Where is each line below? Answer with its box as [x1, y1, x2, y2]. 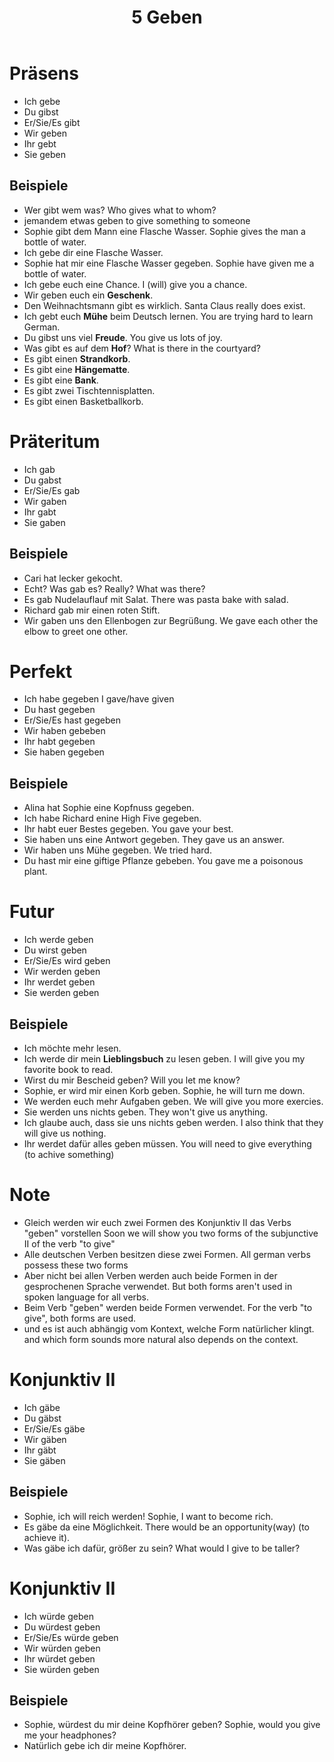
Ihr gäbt [23, 1444, 57, 1456]
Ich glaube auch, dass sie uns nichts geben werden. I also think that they [23, 1117, 324, 1128]
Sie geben [23, 148, 67, 160]
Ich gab [23, 463, 56, 475]
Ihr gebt [23, 137, 57, 150]
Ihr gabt [23, 506, 57, 518]
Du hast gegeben [23, 704, 96, 716]
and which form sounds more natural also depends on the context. [23, 1333, 299, 1345]
